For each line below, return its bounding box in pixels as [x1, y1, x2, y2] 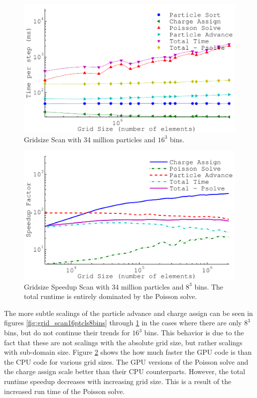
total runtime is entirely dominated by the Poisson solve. [24, 291, 197, 301]
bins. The [194, 281, 224, 292]
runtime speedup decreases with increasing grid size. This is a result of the [4, 376, 232, 387]
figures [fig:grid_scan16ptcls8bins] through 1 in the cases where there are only [4, 317, 242, 328]
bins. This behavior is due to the [144, 327, 244, 338]
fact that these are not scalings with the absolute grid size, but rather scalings [4, 337, 243, 347]
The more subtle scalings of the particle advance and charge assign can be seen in [4, 307, 253, 318]
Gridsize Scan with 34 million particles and [24, 134, 156, 144]
